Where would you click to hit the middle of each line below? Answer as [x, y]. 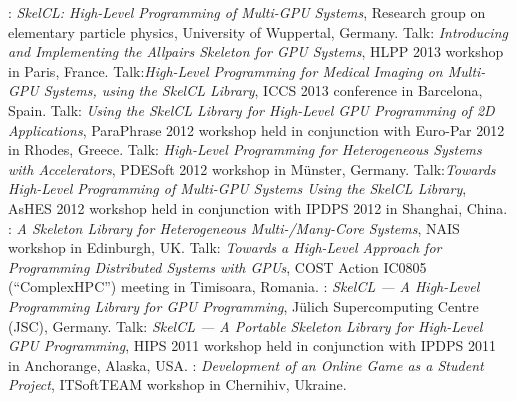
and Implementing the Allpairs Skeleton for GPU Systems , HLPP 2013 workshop [256, 51]
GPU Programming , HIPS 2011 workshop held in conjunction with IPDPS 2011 [252, 345]
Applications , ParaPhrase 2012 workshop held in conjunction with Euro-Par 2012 [256, 129]
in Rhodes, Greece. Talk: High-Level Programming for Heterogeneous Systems [245, 149]
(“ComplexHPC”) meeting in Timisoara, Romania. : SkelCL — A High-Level [244, 286]
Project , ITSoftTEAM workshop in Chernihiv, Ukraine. [177, 384]
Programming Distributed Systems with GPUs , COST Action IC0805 [217, 266]
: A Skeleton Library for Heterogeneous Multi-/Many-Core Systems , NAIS [234, 227]
